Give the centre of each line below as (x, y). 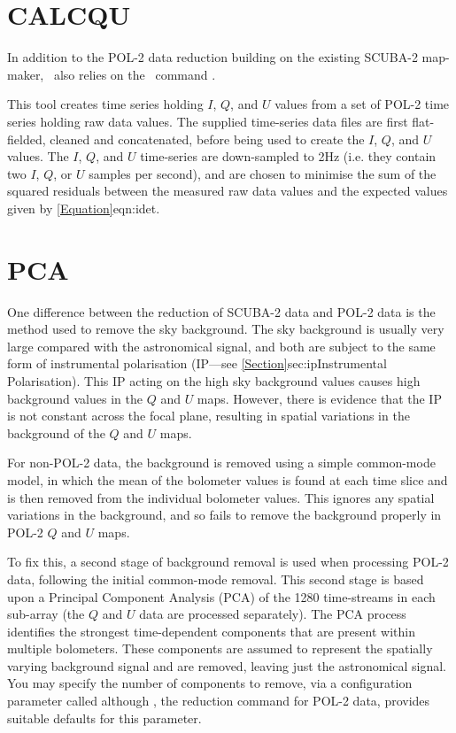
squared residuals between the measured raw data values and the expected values (228, 191)
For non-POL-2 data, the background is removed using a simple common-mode (221, 463)
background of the (56, 432)
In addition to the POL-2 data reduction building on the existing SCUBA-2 (213, 57)
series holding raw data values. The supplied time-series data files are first (208, 121)
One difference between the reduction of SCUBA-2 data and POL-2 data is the (221, 311)
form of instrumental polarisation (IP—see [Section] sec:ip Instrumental (197, 363)
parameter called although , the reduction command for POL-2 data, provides (219, 701)
